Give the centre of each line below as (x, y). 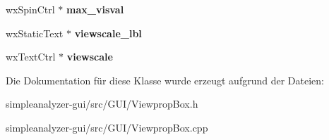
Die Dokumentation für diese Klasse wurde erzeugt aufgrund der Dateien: (165, 80)
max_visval (95, 9)
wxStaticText (35, 33)
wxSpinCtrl (30, 9)
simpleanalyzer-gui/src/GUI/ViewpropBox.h (102, 104)
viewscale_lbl (108, 33)
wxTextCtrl (31, 57)
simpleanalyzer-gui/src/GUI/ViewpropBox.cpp (107, 127)
